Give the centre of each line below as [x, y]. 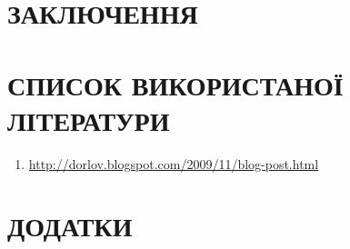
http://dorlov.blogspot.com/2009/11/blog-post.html [174, 163]
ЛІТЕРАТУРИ [89, 120]
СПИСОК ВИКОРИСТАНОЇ [175, 84]
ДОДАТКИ [70, 226]
